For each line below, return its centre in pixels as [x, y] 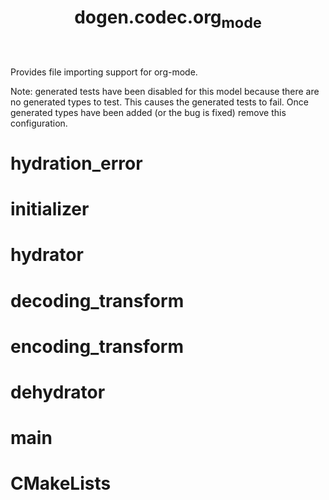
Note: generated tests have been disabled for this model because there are [165, 91]
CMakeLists [61, 483]
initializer [50, 209]
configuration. [39, 123]
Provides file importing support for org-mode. [104, 72]
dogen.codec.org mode [168, 19]
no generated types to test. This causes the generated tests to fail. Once [159, 102]
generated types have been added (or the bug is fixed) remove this [148, 112]
